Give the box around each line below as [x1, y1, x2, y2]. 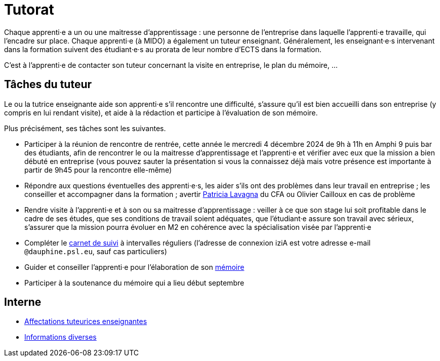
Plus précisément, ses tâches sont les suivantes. [4, 124, 166, 133]
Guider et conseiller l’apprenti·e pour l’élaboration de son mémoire [24, 262, 245, 271]
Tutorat [4, 1, 54, 18]
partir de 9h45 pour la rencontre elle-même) [24, 165, 172, 174]
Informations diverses [24, 333, 97, 342]
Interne [4, 296, 42, 309]
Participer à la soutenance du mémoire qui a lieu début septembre [24, 278, 245, 287]
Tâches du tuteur [4, 78, 92, 91]
